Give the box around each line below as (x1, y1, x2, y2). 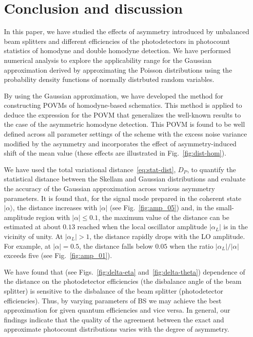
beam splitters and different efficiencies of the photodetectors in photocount (4, 36, 230, 46)
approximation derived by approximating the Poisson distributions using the (4, 64, 232, 75)
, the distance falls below (79, 240, 153, 251)
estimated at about (4, 221, 61, 232)
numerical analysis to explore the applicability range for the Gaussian (4, 55, 212, 65)
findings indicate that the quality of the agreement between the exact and (4, 314, 224, 324)
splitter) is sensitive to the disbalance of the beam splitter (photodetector (4, 285, 223, 296)
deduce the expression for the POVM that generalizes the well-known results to (4, 109, 241, 119)
